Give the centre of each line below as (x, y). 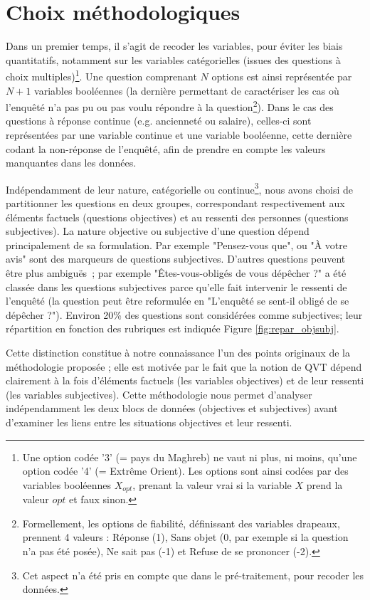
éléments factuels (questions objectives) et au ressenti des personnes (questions (177, 217)
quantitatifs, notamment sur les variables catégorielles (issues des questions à (173, 59)
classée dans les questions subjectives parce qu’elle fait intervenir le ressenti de (176, 286)
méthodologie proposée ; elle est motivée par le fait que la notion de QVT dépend (184, 366)
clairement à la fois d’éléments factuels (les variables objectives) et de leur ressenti (185, 380)
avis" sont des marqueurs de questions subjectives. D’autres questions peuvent (176, 259)
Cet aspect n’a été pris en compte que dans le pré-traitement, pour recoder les (193, 575)
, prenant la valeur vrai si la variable (212, 484)
